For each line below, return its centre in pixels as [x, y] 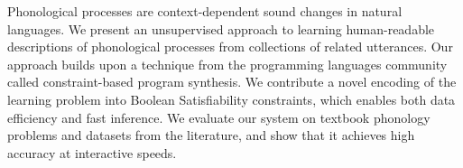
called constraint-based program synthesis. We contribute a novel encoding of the [232, 82]
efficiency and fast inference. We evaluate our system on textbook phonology [219, 117]
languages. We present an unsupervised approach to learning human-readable [221, 28]
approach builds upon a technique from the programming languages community [227, 64]
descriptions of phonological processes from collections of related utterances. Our [230, 47]
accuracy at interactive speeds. [92, 152]
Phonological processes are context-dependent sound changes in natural [205, 11]
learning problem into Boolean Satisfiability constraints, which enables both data [231, 99]
